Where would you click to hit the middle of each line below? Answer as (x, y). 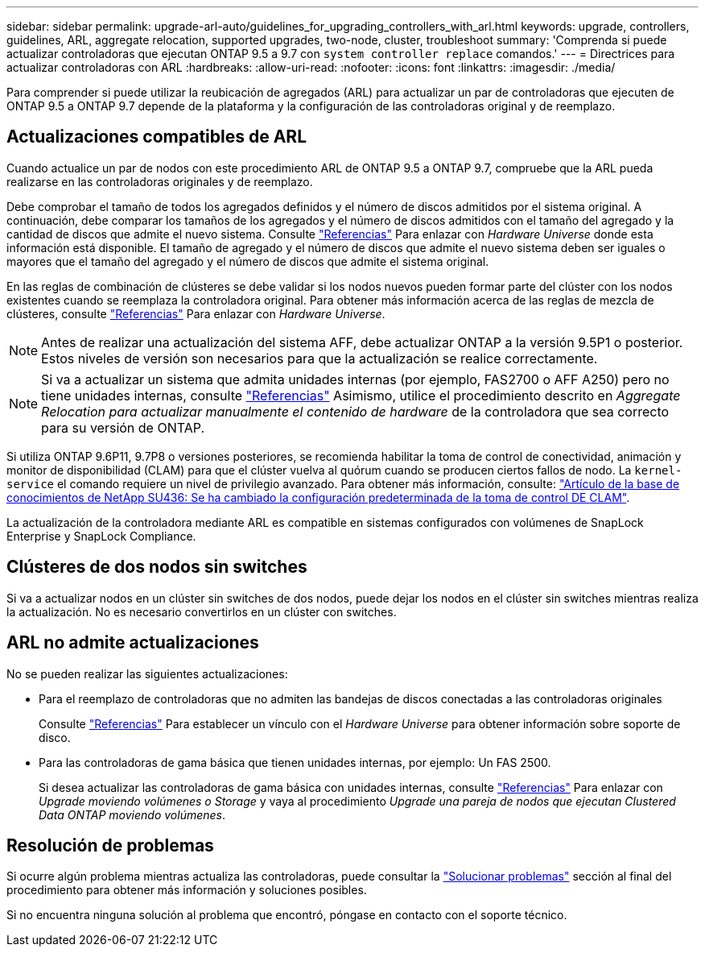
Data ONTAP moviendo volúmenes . (132, 814)
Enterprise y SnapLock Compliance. (101, 536)
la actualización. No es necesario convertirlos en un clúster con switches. (202, 611)
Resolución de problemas (110, 845)
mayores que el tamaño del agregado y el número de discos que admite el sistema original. (248, 261)
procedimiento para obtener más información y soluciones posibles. (187, 890)
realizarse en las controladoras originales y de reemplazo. (160, 181)
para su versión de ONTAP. (123, 427)
